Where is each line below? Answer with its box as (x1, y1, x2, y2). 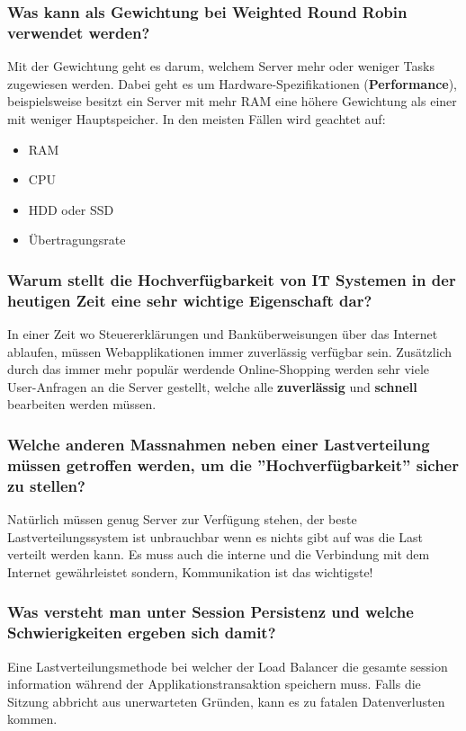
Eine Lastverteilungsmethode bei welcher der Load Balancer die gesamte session (7, 656, 448, 675)
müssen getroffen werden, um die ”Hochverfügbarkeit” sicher (7, 453, 460, 476)
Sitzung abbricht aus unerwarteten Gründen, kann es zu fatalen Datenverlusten (7, 691, 445, 710)
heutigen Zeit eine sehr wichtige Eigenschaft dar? (7, 289, 372, 311)
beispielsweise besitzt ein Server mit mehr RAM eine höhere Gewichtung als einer (7, 92, 457, 111)
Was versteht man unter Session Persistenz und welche (7, 601, 414, 623)
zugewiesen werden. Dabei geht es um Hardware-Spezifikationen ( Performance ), (7, 74, 458, 93)
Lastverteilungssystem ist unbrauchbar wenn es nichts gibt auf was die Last (7, 527, 423, 546)
